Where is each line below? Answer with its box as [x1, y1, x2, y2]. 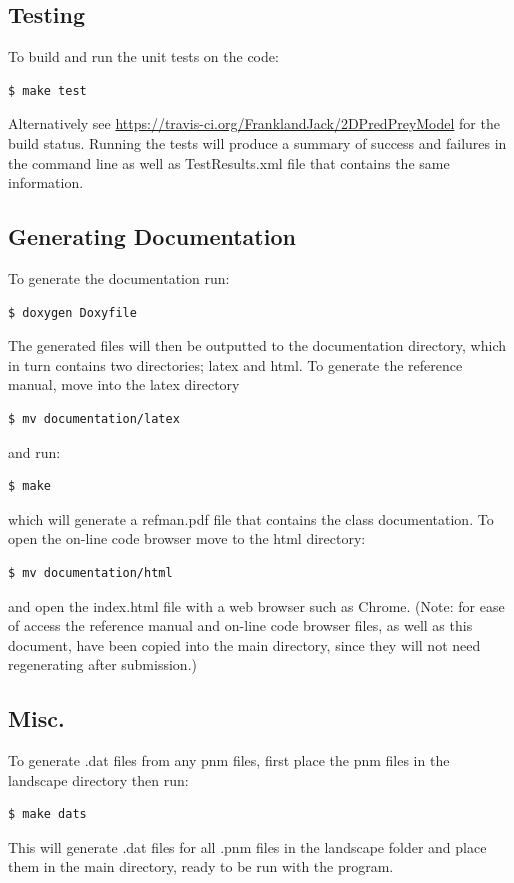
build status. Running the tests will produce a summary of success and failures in [8, 132, 507, 153]
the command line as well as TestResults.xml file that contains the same [8, 152, 450, 173]
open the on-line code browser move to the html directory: [8, 528, 366, 549]
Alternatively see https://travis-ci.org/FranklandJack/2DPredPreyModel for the [8, 113, 500, 134]
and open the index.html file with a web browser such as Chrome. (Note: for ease [8, 595, 505, 616]
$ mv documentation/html [8, 565, 173, 580]
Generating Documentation [8, 221, 296, 252]
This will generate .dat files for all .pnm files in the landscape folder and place [8, 836, 487, 857]
